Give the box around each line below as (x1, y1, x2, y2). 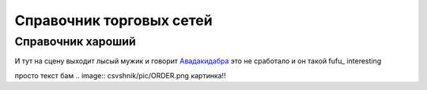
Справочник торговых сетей (14, 12, 213, 29)
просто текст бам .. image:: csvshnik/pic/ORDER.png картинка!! (14, 70, 226, 80)
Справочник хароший (14, 34, 136, 49)
